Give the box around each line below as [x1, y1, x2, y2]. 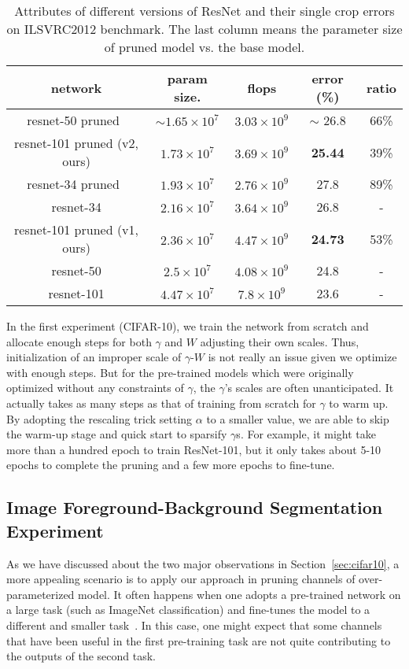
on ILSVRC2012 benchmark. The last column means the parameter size [6, 20, 403, 38]
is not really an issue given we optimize [208, 349, 397, 365]
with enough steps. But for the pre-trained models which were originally [6, 364, 354, 380]
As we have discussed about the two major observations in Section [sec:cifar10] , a [6, 555, 400, 571]
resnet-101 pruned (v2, [14, 134, 139, 152]
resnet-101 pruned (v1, [14, 220, 139, 238]
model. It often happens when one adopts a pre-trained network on [78, 586, 401, 602]
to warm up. [329, 394, 389, 411]
